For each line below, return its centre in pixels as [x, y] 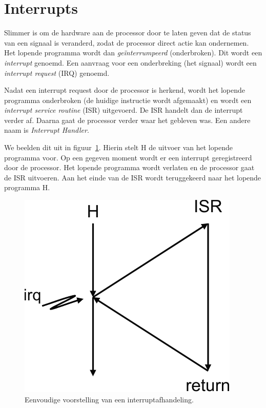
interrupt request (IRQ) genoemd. [57, 73]
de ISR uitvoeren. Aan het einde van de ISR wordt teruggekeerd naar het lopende [133, 177]
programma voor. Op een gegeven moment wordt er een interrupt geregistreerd [128, 157]
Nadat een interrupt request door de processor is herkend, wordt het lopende [125, 90]
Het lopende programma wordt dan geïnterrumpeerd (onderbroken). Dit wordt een [133, 53]
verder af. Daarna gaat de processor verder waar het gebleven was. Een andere [127, 120]
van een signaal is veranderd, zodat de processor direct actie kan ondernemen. [127, 42]
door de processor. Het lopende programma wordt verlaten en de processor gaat [129, 167]
